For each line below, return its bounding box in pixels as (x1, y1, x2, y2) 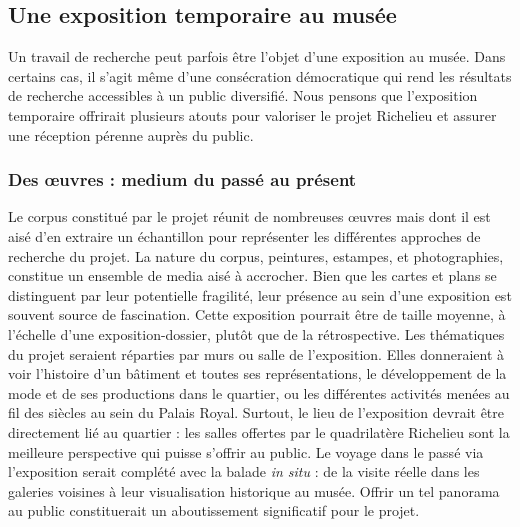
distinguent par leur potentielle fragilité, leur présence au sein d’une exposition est (8, 284, 512, 305)
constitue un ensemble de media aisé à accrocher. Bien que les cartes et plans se (8, 265, 497, 286)
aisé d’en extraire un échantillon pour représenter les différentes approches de (8, 225, 481, 246)
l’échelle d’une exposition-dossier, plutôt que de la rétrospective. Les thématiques (8, 323, 505, 344)
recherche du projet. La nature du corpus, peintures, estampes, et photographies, (8, 245, 504, 266)
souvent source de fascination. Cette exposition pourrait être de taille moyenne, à (8, 304, 506, 325)
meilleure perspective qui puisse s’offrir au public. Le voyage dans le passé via (8, 441, 484, 462)
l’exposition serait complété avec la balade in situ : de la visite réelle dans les (8, 461, 480, 482)
